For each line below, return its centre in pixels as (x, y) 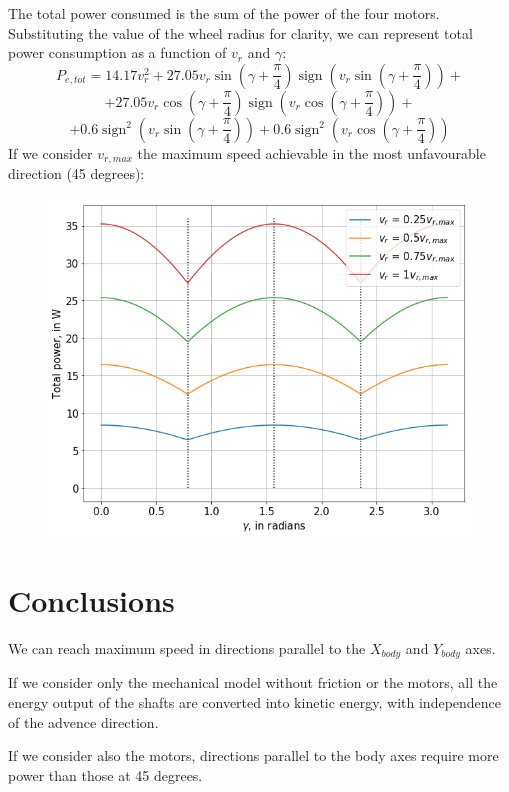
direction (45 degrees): (76, 173)
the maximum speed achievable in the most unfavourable (311, 152)
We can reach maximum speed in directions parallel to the (187, 647)
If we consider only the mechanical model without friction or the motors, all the (253, 682)
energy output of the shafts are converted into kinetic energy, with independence (255, 701)
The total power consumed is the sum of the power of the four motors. (224, 13)
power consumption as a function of (117, 52)
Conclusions (91, 599)
